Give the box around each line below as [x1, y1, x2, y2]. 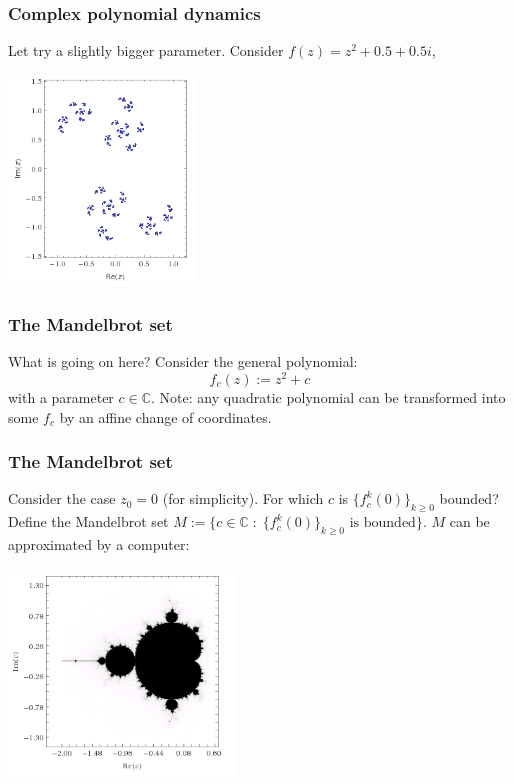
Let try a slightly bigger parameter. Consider [8, 40, 284, 61]
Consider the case [8, 488, 116, 509]
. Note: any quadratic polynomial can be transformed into [151, 387, 506, 408]
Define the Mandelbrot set [8, 511, 169, 532]
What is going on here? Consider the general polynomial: [8, 351, 358, 372]
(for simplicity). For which [162, 488, 324, 509]
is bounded [349, 516, 416, 531]
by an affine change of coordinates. [59, 406, 272, 427]
